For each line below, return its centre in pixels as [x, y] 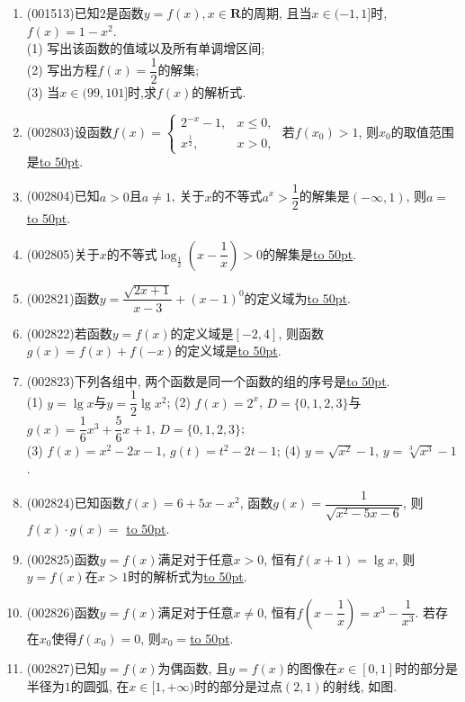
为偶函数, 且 [193, 668]
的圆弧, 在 [100, 686]
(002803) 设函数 [69, 131]
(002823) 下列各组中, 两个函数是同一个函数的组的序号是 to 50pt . [208, 380]
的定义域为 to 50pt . [297, 297]
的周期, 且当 [277, 13]
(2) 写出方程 [62, 70]
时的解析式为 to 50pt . [188, 576]
